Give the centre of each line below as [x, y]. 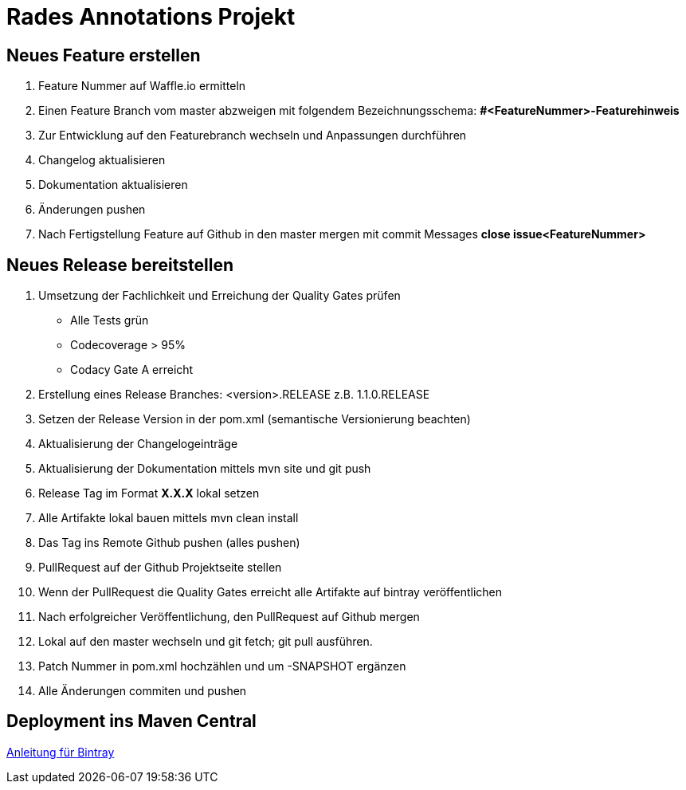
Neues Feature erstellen [104, 55]
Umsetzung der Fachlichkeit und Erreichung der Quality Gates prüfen [220, 296]
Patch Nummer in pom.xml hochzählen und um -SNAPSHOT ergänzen [222, 666]
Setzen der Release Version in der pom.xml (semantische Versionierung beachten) [255, 419]
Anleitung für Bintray [61, 752]
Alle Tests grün [110, 320]
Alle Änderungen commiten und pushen [143, 691]
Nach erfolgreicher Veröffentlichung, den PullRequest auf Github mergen [229, 617]
